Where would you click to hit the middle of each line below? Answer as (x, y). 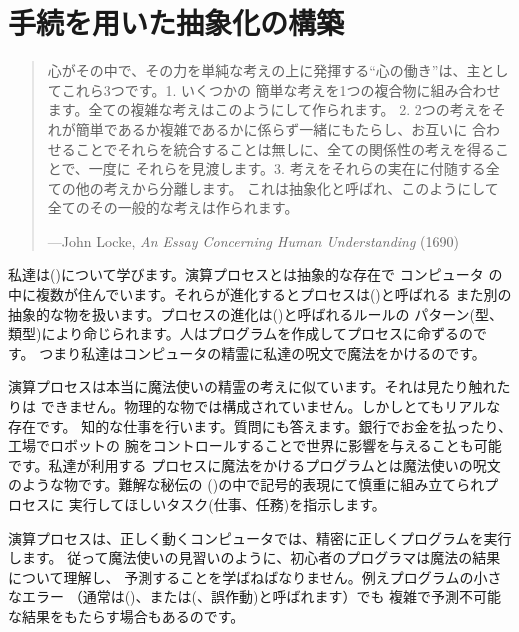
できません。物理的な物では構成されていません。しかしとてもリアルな (270, 406)
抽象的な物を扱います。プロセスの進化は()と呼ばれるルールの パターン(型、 (255, 313)
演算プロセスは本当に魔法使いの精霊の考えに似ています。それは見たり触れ (252, 386)
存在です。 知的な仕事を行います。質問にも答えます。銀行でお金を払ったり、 (260, 425)
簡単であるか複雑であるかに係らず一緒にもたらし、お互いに (271, 128)
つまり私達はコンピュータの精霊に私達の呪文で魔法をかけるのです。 (262, 352)
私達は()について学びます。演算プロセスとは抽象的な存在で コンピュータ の (255, 274)
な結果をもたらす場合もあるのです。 (126, 615)
